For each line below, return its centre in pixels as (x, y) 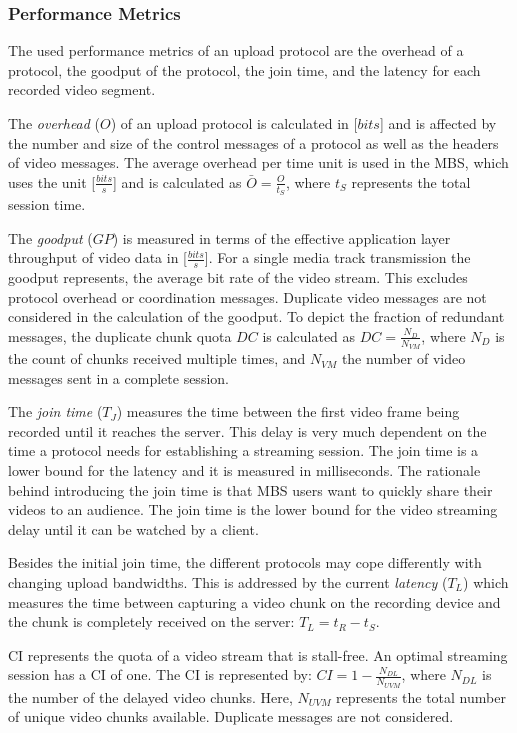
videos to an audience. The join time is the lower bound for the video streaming (253, 509)
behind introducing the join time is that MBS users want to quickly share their (250, 489)
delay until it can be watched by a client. (133, 528)
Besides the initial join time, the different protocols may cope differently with (245, 562)
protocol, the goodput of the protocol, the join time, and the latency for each (244, 69)
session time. (47, 204)
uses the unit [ (52, 181)
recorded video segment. (82, 89)
